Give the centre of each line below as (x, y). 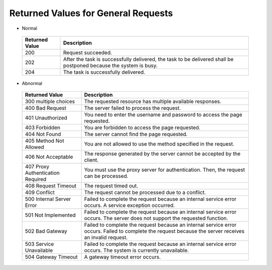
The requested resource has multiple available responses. (153, 102)
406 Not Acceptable (49, 157)
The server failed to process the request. (132, 108)
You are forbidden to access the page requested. (142, 127)
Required (36, 179)
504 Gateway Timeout (51, 257)
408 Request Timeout (51, 186)
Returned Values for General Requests (91, 13)
